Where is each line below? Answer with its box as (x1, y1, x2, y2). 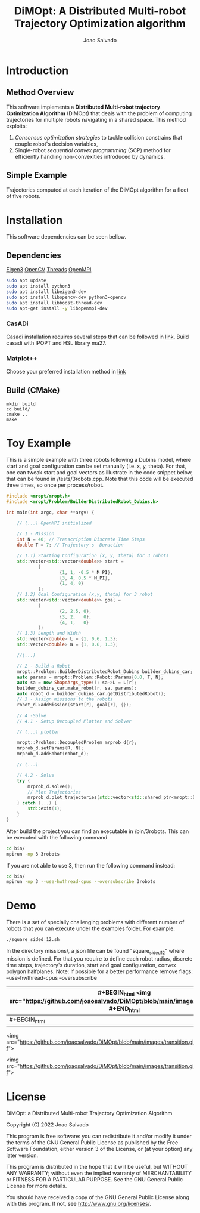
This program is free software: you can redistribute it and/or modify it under (6, 1132, 192, 1140)
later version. (6, 1152, 39, 1159)
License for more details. (6, 1183, 67, 1190)
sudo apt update (6, 277, 46, 284)
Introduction (6, 64, 69, 77)
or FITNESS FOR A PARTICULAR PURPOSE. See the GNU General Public (6, 1176, 183, 1183)
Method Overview (6, 88, 74, 98)
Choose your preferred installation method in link (6, 368, 126, 375)
